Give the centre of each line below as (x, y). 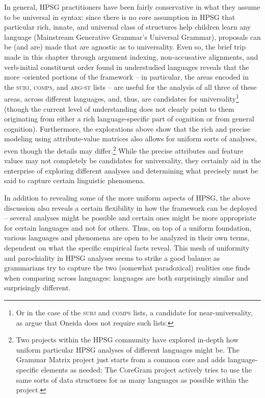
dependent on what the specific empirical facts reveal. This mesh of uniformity (127, 247)
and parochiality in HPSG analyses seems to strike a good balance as (112, 257)
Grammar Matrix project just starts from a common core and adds (121, 359)
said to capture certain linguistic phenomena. (75, 180)
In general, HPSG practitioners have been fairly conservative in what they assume (132, 7)
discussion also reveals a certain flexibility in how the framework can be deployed (131, 207)
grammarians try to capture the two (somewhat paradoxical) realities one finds (127, 268)
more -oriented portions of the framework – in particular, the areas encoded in (126, 77)
